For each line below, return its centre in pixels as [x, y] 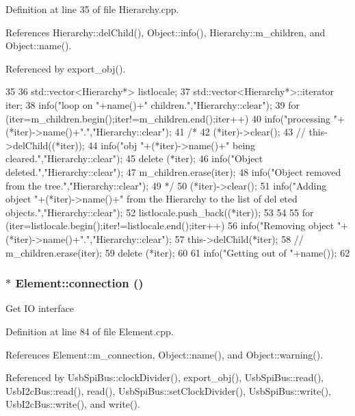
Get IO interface [40, 308]
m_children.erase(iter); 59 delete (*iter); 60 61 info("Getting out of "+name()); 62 [178, 252]
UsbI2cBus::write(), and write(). [73, 404]
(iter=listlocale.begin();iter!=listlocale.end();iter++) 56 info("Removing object [170, 225]
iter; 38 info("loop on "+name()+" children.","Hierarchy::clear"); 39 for [153, 104]
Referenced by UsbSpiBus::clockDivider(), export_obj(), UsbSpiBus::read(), [165, 377]
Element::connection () [79, 283]
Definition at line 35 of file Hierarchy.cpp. [92, 9]
